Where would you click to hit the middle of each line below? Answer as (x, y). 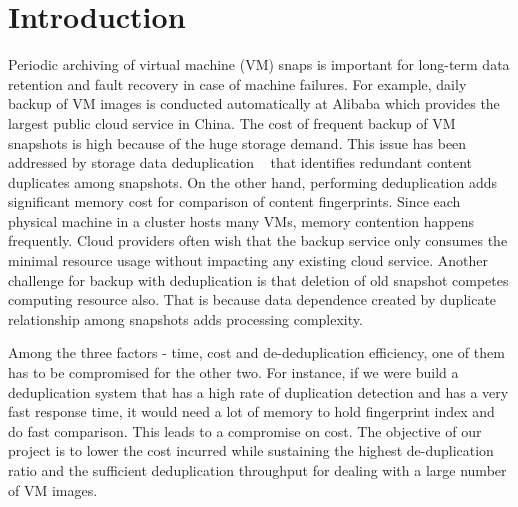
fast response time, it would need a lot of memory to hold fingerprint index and (251, 411)
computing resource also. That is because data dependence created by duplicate (252, 299)
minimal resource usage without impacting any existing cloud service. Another (248, 260)
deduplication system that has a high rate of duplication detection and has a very (258, 391)
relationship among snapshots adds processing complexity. (185, 318)
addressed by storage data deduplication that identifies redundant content (240, 162)
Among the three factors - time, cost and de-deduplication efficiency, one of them (256, 352)
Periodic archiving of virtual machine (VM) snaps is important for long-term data (259, 64)
